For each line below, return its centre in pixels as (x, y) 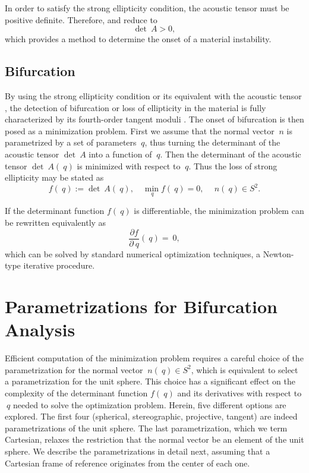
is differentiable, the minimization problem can (219, 211)
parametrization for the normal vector (74, 369)
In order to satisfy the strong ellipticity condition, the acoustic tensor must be (147, 8)
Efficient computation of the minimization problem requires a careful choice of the (154, 358)
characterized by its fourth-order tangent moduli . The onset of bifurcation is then (154, 119)
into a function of (120, 154)
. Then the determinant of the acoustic (231, 154)
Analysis (40, 329)
